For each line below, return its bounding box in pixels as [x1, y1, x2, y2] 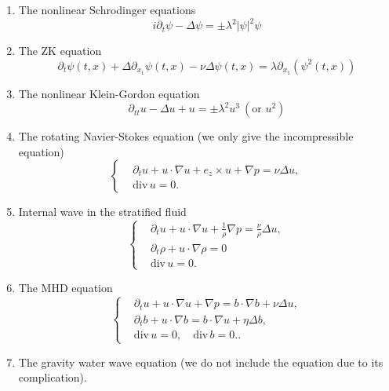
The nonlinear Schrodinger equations [18, 2, 196, 17]
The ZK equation [18, 42, 102, 59]
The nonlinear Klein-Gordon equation [18, 85, 200, 101]
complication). [18, 369, 87, 386]
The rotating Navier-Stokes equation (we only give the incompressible [18, 128, 354, 144]
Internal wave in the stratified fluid [18, 203, 187, 220]
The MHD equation [18, 280, 113, 296]
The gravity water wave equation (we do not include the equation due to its [18, 353, 384, 370]
